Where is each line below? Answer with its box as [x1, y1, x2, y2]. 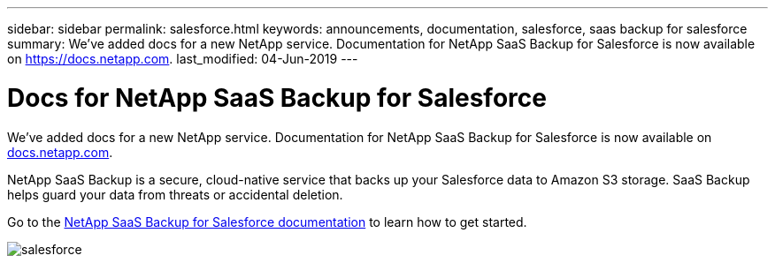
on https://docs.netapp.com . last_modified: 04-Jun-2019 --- [7, 51, 358, 66]
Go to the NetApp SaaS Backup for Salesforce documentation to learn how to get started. [7, 214, 527, 229]
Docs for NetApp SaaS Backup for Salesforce [7, 82, 547, 113]
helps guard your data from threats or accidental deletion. [7, 186, 343, 202]
